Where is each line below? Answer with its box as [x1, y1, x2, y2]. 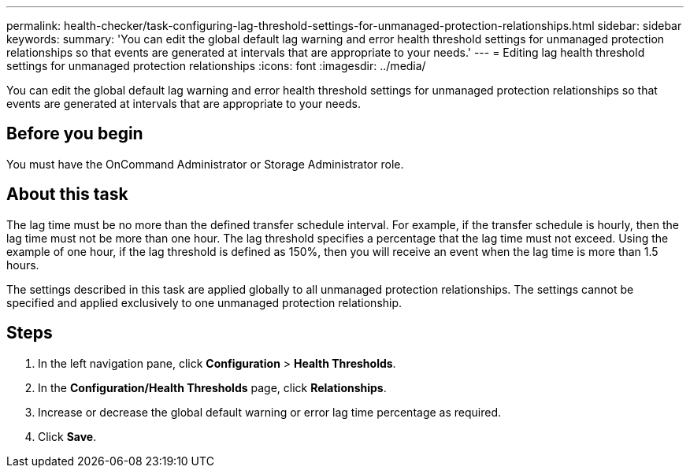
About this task [6, 184, 128, 205]
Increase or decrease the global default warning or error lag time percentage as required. [38, 405, 502, 419]
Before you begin [6, 124, 143, 144]
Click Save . [38, 429, 97, 443]
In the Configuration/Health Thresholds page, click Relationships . [38, 380, 387, 394]
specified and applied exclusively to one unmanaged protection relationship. [6, 295, 402, 309]
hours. [6, 257, 39, 272]
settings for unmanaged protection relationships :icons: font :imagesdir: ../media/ [6, 59, 426, 72]
